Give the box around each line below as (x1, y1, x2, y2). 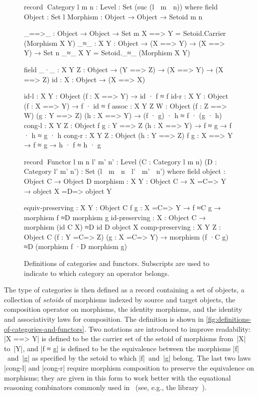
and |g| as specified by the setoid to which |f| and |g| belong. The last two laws (7, 353, 251, 363)
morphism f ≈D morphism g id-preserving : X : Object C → (24, 212, 206, 222)
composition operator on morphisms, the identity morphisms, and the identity (4, 304, 243, 314)
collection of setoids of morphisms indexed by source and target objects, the (4, 294, 236, 304)
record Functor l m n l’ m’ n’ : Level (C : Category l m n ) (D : (24, 156, 217, 166)
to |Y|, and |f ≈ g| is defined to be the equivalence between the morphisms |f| (4, 343, 239, 353)
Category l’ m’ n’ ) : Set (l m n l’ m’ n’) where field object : (24, 166, 226, 176)
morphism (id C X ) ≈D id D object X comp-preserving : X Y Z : (24, 222, 221, 232)
